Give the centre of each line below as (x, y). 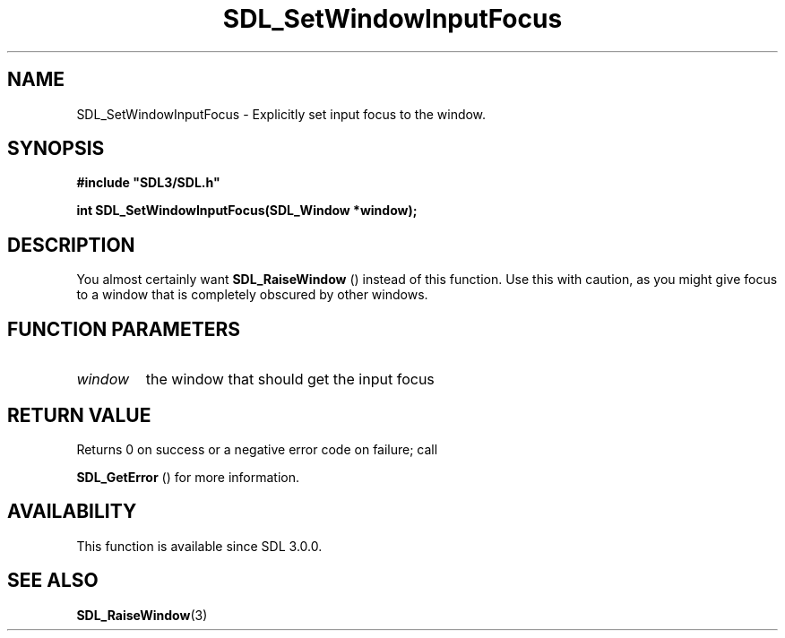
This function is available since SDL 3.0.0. (199, 546)
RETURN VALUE (79, 415)
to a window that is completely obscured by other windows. (252, 295)
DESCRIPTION (71, 245)
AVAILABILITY (72, 512)
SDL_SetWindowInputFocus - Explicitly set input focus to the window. (281, 114)
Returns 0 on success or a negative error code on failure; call (257, 449)
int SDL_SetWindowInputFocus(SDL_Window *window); (247, 211)
